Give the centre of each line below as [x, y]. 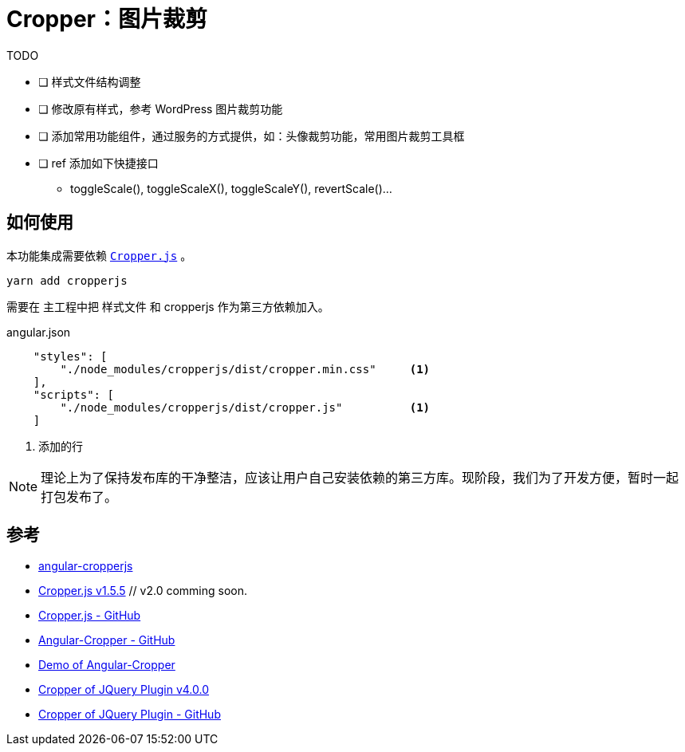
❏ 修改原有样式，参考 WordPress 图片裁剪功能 [161, 108]
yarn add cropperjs [67, 280]
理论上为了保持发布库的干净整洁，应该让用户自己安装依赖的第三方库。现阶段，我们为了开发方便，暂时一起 [360, 477]
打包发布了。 [79, 496]
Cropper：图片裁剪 [107, 19]
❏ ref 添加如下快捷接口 [98, 163]
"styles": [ [70, 356]
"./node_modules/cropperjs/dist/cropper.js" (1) [245, 407]
